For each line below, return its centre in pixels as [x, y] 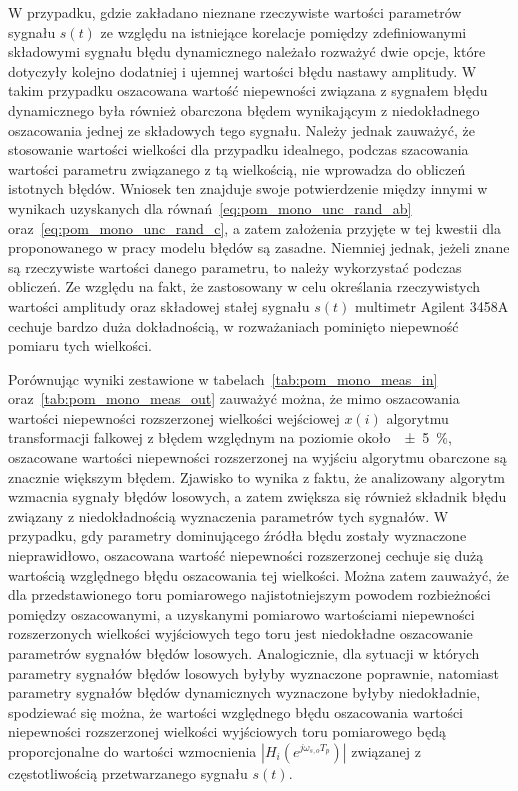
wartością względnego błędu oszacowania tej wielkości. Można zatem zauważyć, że [259, 574]
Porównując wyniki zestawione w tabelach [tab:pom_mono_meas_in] [223, 378]
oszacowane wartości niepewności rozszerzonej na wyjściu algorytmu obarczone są [257, 457]
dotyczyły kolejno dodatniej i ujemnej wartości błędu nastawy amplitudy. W [242, 70]
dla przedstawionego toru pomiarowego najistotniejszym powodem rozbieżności [249, 594]
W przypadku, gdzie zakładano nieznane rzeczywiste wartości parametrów [235, 12]
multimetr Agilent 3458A [431, 305]
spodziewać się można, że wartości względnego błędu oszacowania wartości [236, 711]
